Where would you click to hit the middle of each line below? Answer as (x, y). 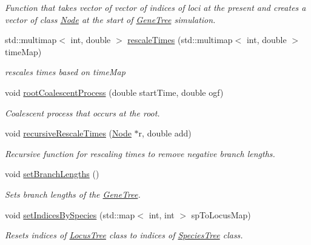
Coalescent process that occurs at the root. (82, 112)
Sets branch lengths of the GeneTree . (73, 194)
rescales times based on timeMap (65, 72)
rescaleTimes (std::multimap (180, 40)
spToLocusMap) (221, 214)
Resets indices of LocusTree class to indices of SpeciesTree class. (124, 235)
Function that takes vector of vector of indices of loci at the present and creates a (155, 7)
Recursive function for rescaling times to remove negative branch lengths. (140, 153)
